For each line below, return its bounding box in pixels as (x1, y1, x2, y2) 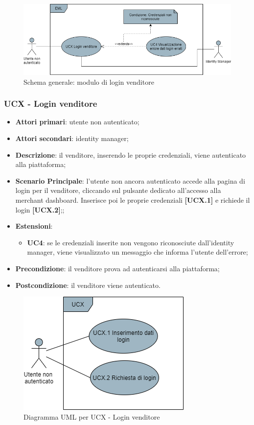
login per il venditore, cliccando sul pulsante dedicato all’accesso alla (15, 185, 221, 195)
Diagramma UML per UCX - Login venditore (23, 411, 160, 422)
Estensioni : (15, 221, 53, 231)
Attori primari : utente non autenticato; (15, 117, 139, 127)
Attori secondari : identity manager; (15, 133, 129, 143)
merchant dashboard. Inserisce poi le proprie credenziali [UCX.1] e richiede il (15, 194, 250, 205)
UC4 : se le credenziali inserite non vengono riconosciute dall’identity (27, 237, 234, 247)
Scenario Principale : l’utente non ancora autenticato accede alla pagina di (15, 175, 245, 186)
